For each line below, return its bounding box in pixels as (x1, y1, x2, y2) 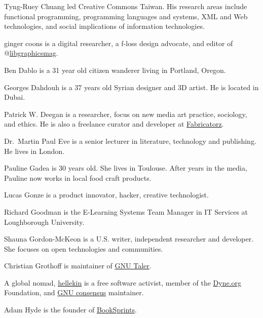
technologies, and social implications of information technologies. (4, 21, 205, 31)
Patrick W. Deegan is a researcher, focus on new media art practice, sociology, (4, 108, 247, 119)
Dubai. (4, 92, 25, 102)
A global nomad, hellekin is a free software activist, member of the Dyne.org (4, 277, 242, 288)
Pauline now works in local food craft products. (4, 172, 152, 183)
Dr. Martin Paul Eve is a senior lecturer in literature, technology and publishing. (4, 135, 256, 146)
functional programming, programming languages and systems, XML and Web (4, 11, 248, 21)
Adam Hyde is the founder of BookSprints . (4, 304, 137, 315)
